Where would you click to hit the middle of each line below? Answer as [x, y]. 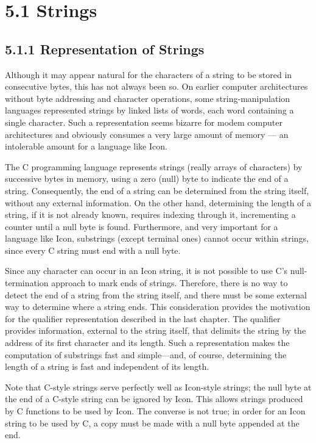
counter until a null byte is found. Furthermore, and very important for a [142, 226]
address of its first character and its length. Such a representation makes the [147, 343]
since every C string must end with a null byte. [93, 250]
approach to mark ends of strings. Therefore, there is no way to [170, 283]
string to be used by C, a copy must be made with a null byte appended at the [152, 423]
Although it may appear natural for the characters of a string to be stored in [149, 74]
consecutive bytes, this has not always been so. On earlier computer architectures [156, 86]
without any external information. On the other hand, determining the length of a [158, 202]
